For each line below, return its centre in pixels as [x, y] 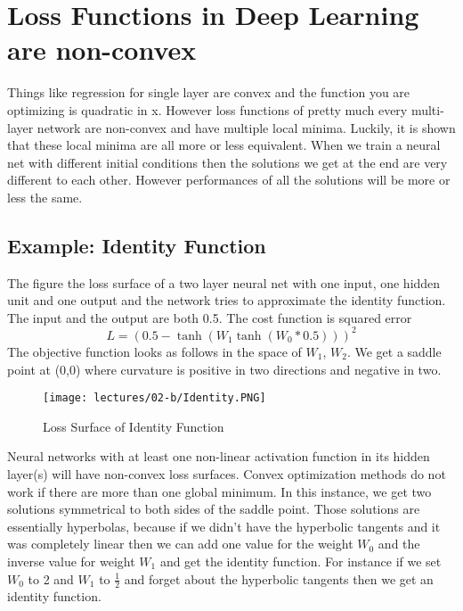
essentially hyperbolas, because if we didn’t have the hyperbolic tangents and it [224, 526]
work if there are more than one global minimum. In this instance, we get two [219, 491]
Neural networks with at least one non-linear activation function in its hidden [219, 456]
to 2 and [51, 578]
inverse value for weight [71, 561]
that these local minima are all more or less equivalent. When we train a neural [224, 145]
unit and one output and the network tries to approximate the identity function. [227, 300]
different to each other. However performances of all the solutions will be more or [229, 180]
